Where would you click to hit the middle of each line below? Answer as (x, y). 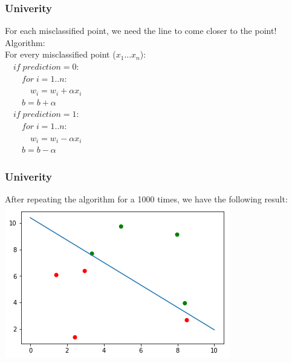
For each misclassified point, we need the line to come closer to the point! (141, 31)
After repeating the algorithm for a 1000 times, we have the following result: (146, 198)
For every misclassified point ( (60, 54)
